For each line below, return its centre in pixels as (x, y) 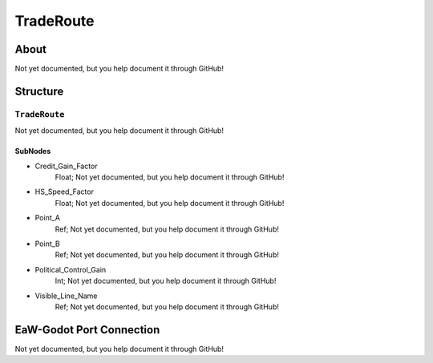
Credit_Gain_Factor (66, 166)
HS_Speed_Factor (64, 192)
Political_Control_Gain (71, 269)
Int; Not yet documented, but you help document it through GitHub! (166, 281)
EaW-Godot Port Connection (87, 330)
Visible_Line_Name (66, 296)
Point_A (47, 218)
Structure (39, 91)
